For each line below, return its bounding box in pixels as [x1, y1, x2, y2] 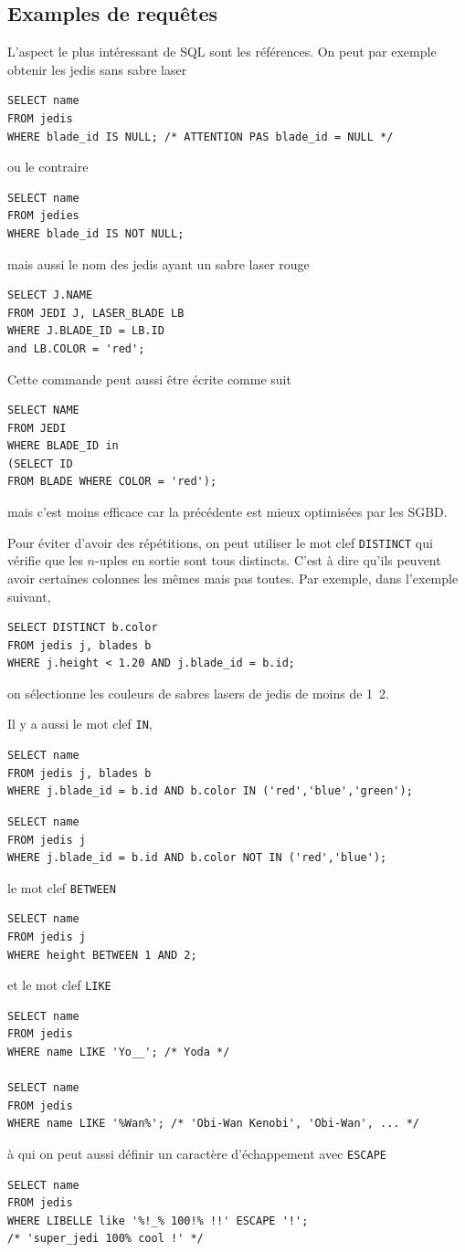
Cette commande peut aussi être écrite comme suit [7, 369, 291, 388]
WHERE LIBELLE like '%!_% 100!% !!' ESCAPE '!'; [7, 1214, 309, 1227]
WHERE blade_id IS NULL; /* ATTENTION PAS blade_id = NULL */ [7, 130, 394, 143]
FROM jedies [7, 209, 79, 223]
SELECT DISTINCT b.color [7, 621, 158, 635]
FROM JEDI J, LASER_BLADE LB [7, 306, 185, 320]
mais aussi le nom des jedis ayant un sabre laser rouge [7, 254, 310, 273]
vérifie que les [7, 551, 83, 570]
